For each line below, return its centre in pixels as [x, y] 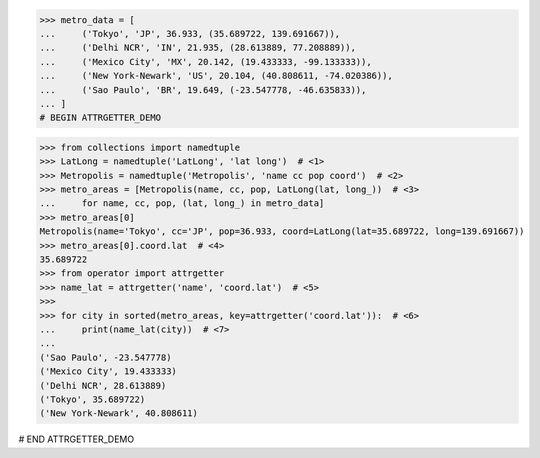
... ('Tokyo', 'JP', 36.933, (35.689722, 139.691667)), [190, 33]
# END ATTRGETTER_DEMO [76, 439]
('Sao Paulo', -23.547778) [105, 357]
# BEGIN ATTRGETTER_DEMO [100, 118]
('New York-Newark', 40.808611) [119, 413]
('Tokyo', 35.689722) [92, 399]
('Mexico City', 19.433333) [108, 371]
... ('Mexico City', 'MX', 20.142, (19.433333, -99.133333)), [205, 61]
